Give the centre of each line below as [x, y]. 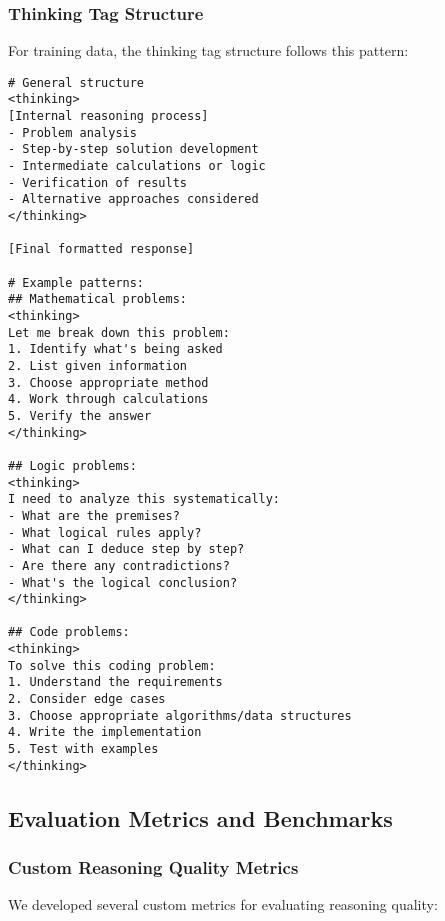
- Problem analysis [72, 132]
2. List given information [97, 365]
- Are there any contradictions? [119, 565]
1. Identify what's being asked [115, 349]
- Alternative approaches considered [133, 199]
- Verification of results [97, 182]
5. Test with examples [83, 749]
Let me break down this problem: [119, 332]
